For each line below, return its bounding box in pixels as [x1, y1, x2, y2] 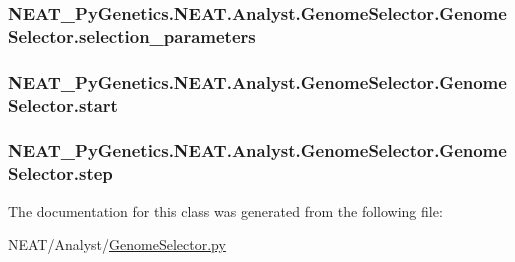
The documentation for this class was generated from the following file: [8, 200, 443, 221]
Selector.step [8, 161, 113, 186]
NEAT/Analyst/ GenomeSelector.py [8, 234, 226, 255]
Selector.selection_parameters [8, 23, 256, 48]
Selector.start [8, 92, 118, 117]
